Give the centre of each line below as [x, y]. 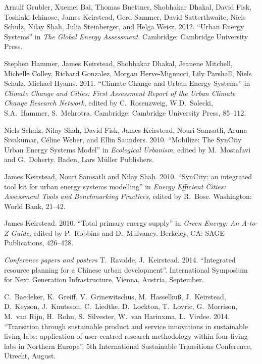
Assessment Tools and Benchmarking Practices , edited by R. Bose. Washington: [128, 196]
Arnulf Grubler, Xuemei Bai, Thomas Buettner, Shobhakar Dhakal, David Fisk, [128, 7]
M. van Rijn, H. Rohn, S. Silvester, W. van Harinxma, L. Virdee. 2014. [117, 316]
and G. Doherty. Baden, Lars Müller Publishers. [79, 159]
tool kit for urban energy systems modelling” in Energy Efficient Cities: [115, 186]
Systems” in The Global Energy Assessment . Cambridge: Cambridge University [126, 36]
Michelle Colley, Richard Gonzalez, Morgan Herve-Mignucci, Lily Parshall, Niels [128, 73]
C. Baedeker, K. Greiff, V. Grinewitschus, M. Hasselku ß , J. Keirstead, [115, 296]
